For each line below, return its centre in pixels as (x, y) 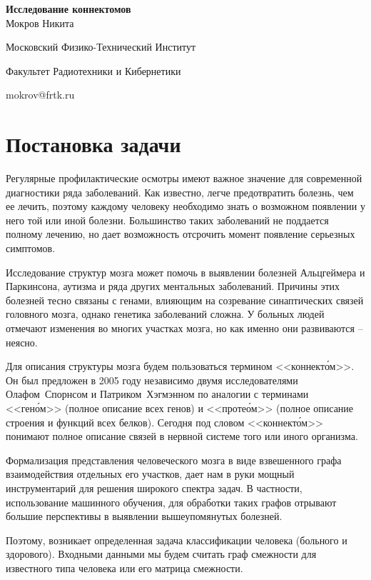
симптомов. (31, 248)
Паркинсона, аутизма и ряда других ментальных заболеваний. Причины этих (173, 286)
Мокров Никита (40, 22)
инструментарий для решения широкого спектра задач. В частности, (154, 487)
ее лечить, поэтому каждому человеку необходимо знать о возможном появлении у (185, 206)
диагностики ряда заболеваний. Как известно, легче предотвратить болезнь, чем (180, 192)
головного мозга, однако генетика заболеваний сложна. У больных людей (165, 314)
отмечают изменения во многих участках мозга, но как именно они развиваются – (184, 328)
